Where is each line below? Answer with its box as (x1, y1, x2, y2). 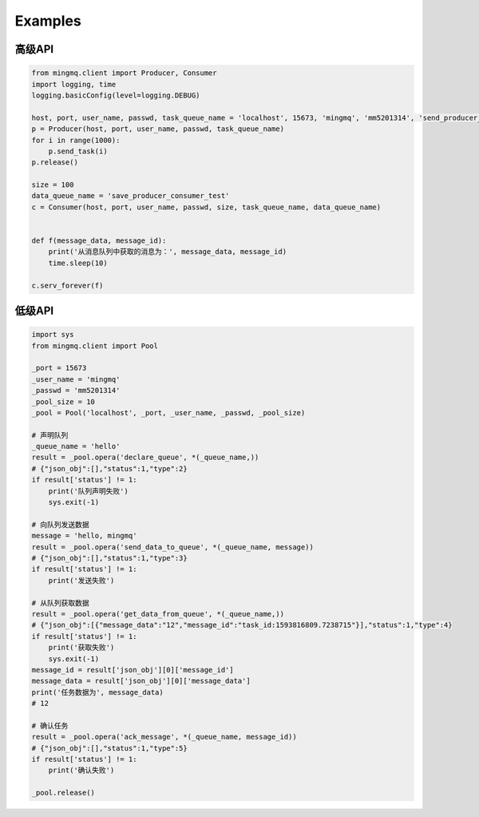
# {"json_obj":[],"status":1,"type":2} (31, 464, 188, 473)
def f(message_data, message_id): (31, 236, 167, 245)
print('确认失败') (48, 766, 115, 775)
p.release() (31, 158, 79, 167)
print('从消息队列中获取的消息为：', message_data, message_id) (48, 248, 287, 256)
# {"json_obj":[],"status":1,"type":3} (31, 553, 188, 562)
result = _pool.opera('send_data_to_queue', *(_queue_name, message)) (31, 542, 315, 551)
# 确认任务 (31, 721, 69, 730)
